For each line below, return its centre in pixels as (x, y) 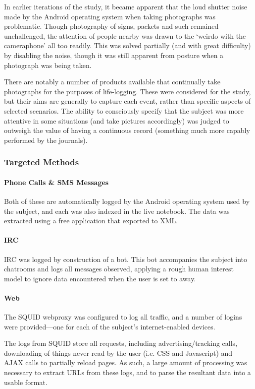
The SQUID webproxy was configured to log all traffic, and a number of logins (123, 317)
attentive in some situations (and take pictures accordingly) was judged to (117, 120)
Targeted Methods (42, 162)
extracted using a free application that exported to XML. (91, 221)
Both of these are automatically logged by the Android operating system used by (127, 201)
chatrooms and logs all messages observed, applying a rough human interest (119, 269)
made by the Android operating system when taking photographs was (110, 16)
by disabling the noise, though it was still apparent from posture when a (114, 55)
